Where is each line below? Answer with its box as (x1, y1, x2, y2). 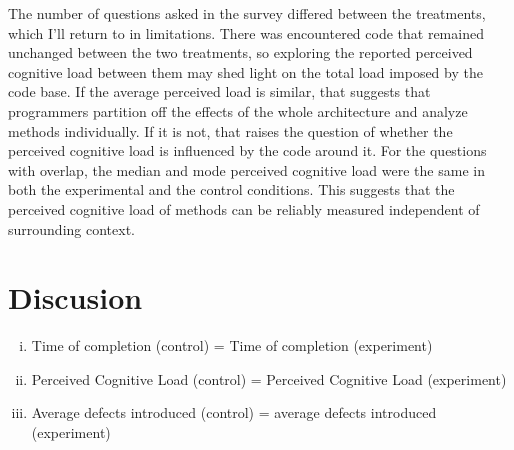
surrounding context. (8, 218, 135, 239)
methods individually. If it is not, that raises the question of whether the (8, 120, 453, 141)
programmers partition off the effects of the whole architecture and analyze (8, 100, 468, 121)
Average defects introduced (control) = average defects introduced (31, 402, 437, 423)
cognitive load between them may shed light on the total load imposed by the (8, 61, 483, 82)
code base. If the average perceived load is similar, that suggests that (8, 81, 431, 102)
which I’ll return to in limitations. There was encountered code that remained (8, 22, 484, 43)
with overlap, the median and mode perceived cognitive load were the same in (8, 159, 485, 180)
